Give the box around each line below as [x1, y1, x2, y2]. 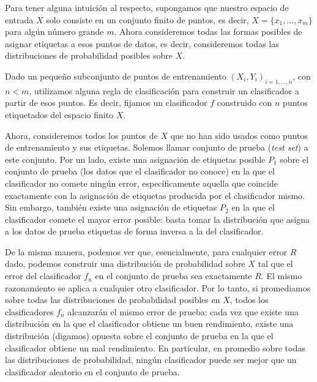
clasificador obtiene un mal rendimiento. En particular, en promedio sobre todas [5, 341, 305, 354]
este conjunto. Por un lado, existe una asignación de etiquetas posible [5, 152, 266, 165]
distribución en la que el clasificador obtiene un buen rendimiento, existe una [5, 317, 294, 330]
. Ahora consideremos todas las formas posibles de [114, 25, 302, 38]
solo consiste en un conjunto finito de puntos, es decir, [46, 13, 249, 26]
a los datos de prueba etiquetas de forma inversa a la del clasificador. [5, 225, 264, 238]
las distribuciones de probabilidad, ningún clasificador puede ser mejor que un [5, 353, 297, 366]
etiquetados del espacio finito [5, 108, 114, 121]
